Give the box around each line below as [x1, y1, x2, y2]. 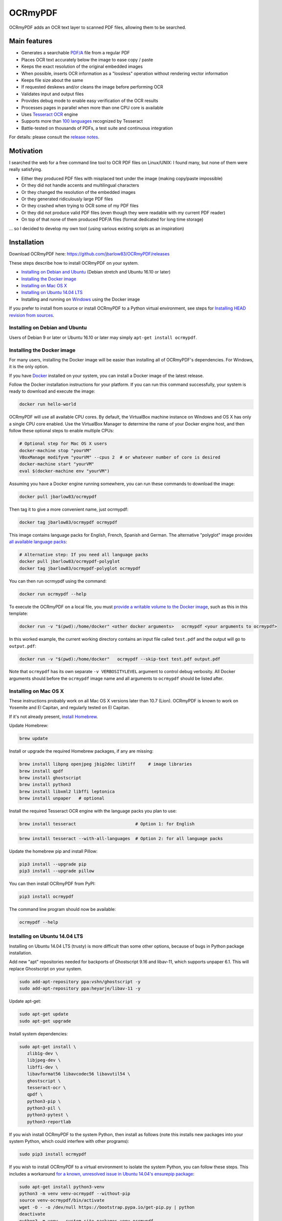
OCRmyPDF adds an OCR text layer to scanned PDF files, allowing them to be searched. [9, 24, 187, 30]
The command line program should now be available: [9, 906, 116, 912]
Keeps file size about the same [21, 77, 83, 83]
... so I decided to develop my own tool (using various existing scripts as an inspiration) [9, 225, 184, 232]
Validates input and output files [21, 91, 84, 97]
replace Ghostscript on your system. [9, 966, 83, 971]
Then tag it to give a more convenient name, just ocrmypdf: [9, 506, 129, 512]
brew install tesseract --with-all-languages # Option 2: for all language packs [19, 836, 223, 841]
